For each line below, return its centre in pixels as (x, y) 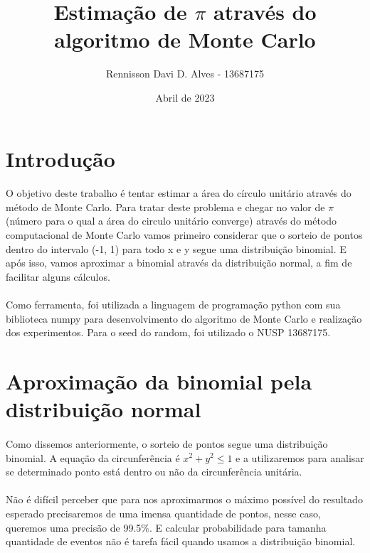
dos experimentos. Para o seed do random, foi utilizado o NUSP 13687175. (168, 332)
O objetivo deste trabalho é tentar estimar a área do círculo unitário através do (179, 193)
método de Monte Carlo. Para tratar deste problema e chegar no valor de (165, 206)
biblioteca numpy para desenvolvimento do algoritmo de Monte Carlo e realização (184, 318)
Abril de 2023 (185, 97)
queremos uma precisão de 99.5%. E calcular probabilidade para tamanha (166, 527)
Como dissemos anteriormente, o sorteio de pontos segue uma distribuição (167, 443)
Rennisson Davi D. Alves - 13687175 (185, 74)
